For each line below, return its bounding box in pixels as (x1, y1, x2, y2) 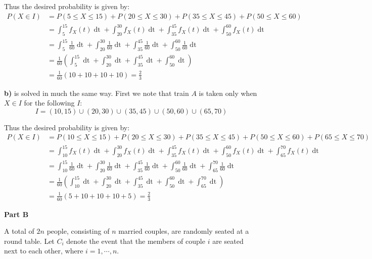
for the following (24, 97, 75, 108)
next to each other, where (4, 245, 83, 256)
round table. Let (4, 235, 55, 246)
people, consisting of (46, 226, 110, 236)
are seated (212, 235, 244, 246)
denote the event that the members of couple (66, 235, 205, 246)
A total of (4, 226, 34, 236)
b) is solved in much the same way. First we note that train (4, 87, 189, 98)
